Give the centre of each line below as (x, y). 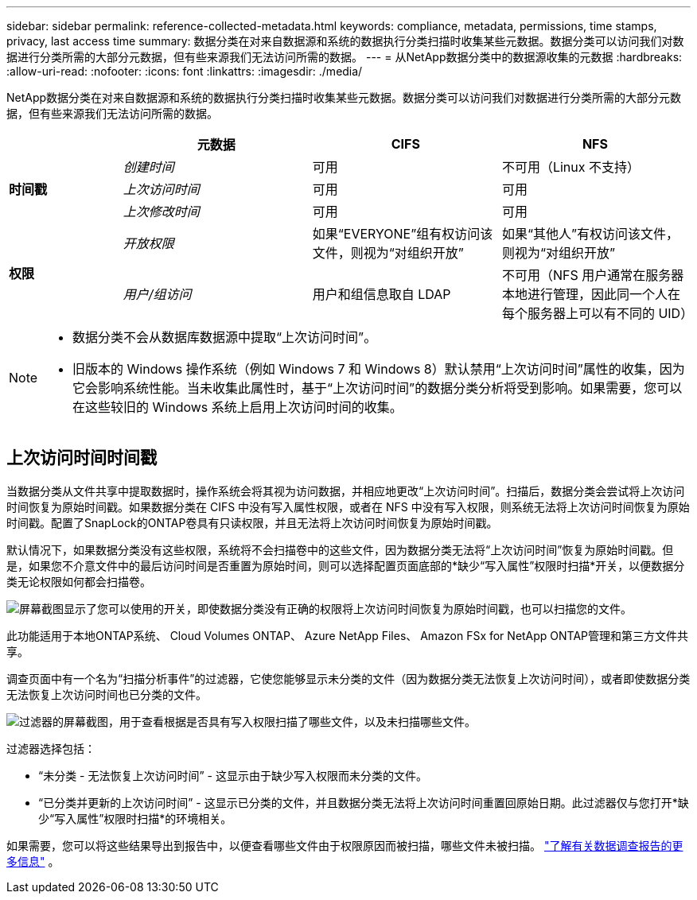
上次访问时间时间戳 (82, 458)
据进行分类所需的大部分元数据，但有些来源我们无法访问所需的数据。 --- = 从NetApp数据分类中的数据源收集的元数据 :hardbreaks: (345, 57)
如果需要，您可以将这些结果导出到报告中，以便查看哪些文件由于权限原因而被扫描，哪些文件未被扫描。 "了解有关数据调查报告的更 (345, 845)
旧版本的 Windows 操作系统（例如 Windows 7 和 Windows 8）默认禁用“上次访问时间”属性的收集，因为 (379, 369)
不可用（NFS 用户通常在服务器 (593, 275)
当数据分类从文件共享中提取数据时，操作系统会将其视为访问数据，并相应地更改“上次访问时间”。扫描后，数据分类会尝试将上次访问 (346, 491)
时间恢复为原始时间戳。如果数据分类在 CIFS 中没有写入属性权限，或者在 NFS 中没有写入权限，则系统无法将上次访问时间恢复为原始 (348, 506)
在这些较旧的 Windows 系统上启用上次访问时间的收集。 (238, 407)
